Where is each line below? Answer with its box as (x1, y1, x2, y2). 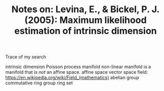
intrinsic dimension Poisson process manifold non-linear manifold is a (5, 64, 151, 70)
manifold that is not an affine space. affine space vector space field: (5, 69, 148, 75)
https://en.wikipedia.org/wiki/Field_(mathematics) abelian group (5, 75, 139, 81)
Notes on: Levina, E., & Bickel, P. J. (11, 4, 160, 15)
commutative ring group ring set (5, 80, 73, 86)
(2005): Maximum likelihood (24, 14, 147, 26)
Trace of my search (5, 54, 46, 60)
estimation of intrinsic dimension (14, 25, 157, 37)
